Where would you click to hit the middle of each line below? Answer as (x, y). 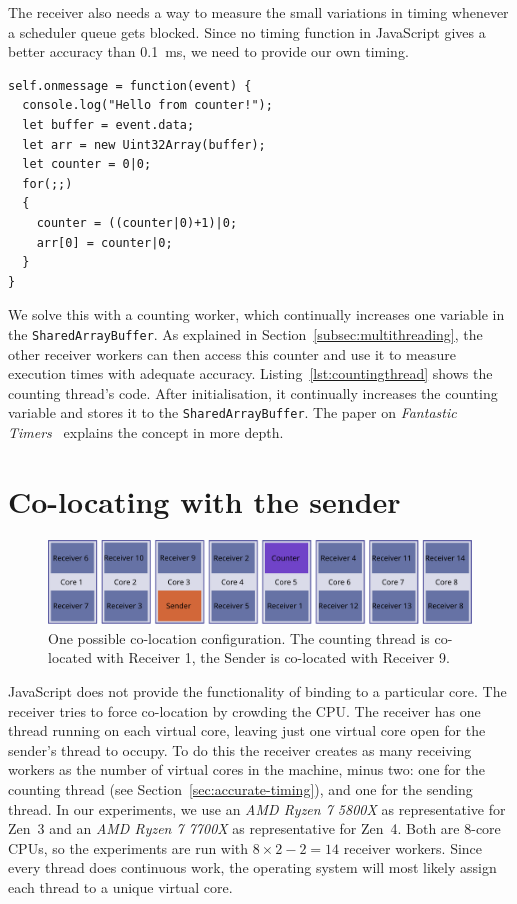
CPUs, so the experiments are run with (128, 847)
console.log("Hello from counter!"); (147, 105)
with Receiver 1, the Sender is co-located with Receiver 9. (273, 657)
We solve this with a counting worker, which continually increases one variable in (256, 314)
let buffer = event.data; (108, 124)
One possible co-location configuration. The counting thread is (239, 637)
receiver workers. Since (413, 847)
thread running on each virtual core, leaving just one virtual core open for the (247, 730)
